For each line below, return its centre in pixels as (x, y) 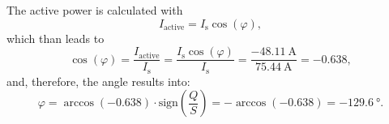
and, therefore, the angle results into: (98, 81)
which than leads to (56, 38)
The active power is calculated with (95, 10)
